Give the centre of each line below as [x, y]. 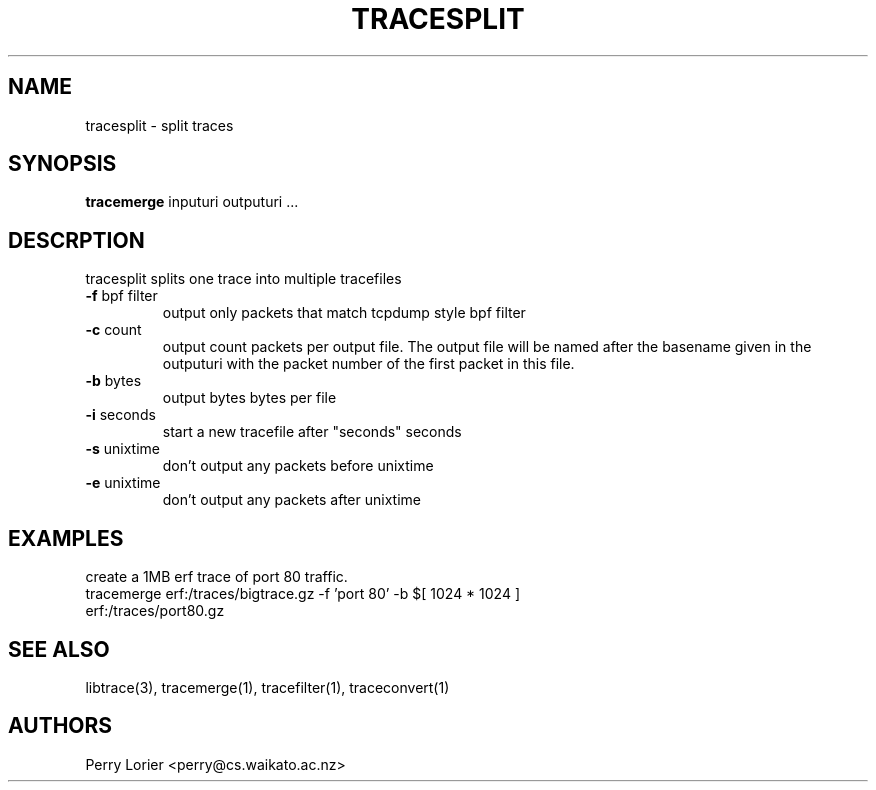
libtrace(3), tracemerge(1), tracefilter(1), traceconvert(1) [267, 687]
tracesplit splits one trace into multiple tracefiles [243, 279]
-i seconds [120, 415]
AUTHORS [60, 726]
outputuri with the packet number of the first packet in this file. [368, 364]
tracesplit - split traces [159, 125]
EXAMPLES [66, 538]
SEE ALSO [59, 649]
